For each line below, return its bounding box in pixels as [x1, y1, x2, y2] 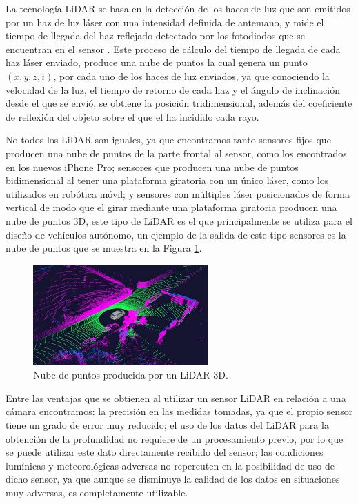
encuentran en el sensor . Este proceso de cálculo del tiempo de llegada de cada [6, 41, 341, 56]
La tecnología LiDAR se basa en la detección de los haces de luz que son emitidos [6, 1, 350, 15]
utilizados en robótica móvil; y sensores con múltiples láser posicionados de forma [6, 186, 350, 201]
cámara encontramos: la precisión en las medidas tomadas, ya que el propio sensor [6, 404, 353, 419]
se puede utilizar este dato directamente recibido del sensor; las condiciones [6, 445, 324, 459]
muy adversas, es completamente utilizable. [6, 485, 188, 499]
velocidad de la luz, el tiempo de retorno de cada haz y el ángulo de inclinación [6, 82, 341, 97]
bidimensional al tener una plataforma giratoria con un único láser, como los [6, 173, 329, 188]
